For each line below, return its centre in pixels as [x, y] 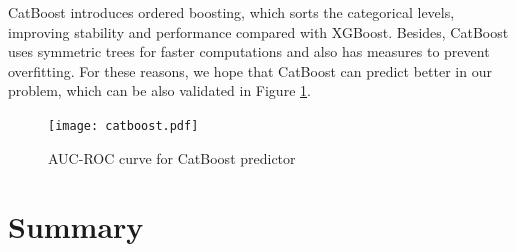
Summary [76, 226]
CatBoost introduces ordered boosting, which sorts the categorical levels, [231, 12]
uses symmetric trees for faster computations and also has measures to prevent [249, 51]
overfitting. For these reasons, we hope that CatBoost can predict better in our [250, 70]
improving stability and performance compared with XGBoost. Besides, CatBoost [258, 31]
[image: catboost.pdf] [123, 125]
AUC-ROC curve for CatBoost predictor [172, 157]
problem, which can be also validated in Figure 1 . [159, 90]
